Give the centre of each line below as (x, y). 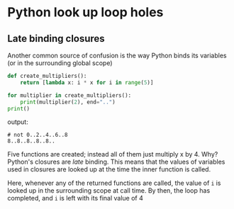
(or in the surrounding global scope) (60, 63)
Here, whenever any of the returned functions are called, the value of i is (114, 183)
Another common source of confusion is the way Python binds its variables (117, 55)
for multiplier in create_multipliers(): (69, 95)
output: (18, 122)
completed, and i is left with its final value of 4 (76, 198)
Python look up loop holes (85, 12)
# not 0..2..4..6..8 (38, 135)
